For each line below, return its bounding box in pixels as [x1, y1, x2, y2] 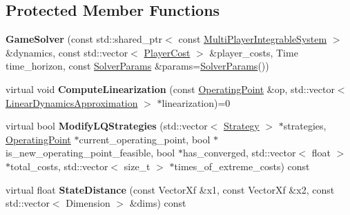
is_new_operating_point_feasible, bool [6, 145, 175, 160]
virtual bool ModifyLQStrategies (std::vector [6, 119, 208, 133]
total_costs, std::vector [10, 158, 108, 173]
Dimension [66, 196, 110, 210]
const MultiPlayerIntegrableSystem [178, 32, 327, 46]
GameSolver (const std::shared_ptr [6, 32, 163, 46]
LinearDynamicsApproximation [6, 95, 138, 110]
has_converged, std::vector [182, 145, 296, 160]
